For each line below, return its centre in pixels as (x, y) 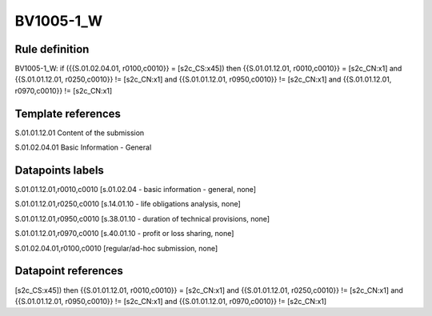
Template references (68, 113)
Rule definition (52, 49)
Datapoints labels (59, 170)
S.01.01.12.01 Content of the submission (80, 133)
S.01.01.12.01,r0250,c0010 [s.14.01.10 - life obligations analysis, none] (128, 204)
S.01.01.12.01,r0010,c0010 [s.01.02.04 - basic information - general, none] (135, 190)
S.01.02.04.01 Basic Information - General (83, 147)
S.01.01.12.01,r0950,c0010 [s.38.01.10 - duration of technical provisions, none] (142, 218)
